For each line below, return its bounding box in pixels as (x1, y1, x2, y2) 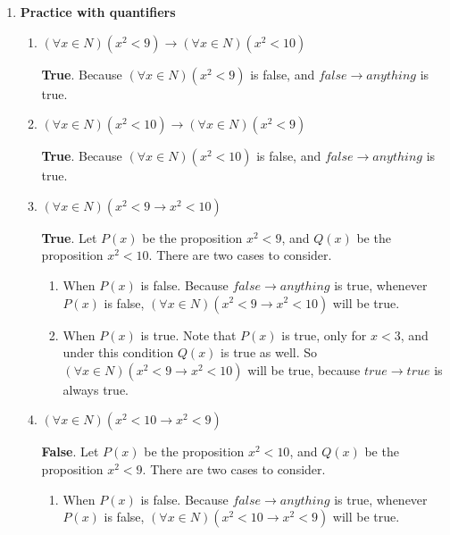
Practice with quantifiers (20, 3, 176, 21)
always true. (62, 380, 129, 398)
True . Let (41, 228, 97, 247)
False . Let (41, 442, 99, 461)
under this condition (62, 343, 174, 362)
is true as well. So (221, 343, 317, 362)
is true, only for (281, 325, 367, 344)
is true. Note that (140, 325, 237, 344)
